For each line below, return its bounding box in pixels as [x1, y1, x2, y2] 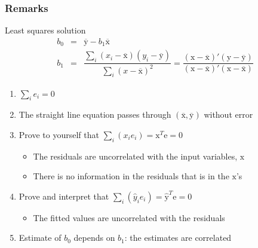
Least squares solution [5, 24, 86, 36]
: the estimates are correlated [124, 231, 232, 244]
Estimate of [19, 231, 62, 244]
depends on [73, 231, 115, 244]
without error [204, 108, 253, 121]
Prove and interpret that [19, 189, 109, 202]
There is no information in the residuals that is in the [33, 170, 229, 182]
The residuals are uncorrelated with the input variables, [33, 149, 238, 162]
